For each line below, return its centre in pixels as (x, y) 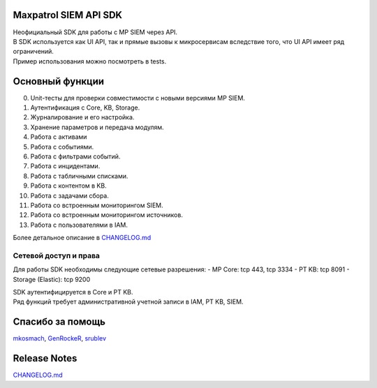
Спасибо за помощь (59, 322)
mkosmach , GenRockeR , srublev (60, 338)
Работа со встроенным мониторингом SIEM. (97, 205)
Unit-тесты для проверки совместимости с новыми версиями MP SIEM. (138, 98)
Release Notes (45, 358)
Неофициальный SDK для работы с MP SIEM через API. (95, 32)
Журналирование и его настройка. (82, 117)
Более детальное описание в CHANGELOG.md (82, 238)
